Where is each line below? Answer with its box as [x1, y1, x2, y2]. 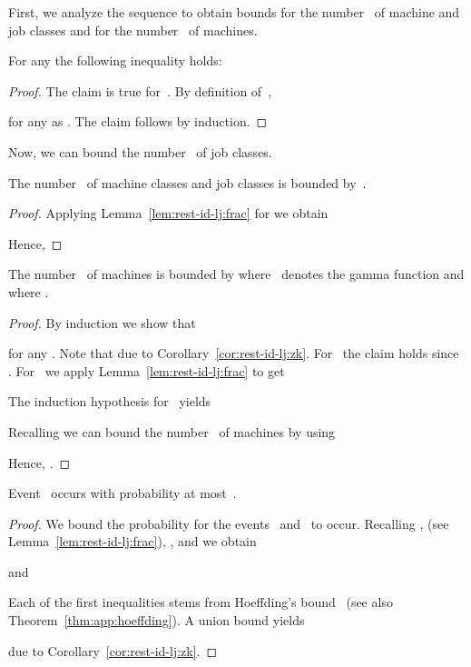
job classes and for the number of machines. [8, 20, 258, 39]
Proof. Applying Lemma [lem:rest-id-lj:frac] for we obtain [8, 204, 329, 223]
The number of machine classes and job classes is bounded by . [8, 173, 367, 192]
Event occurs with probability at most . [8, 483, 237, 503]
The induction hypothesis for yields [8, 392, 211, 411]
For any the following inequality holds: [8, 51, 222, 70]
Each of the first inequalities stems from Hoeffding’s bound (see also [8, 592, 393, 612]
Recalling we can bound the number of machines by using [8, 422, 336, 441]
